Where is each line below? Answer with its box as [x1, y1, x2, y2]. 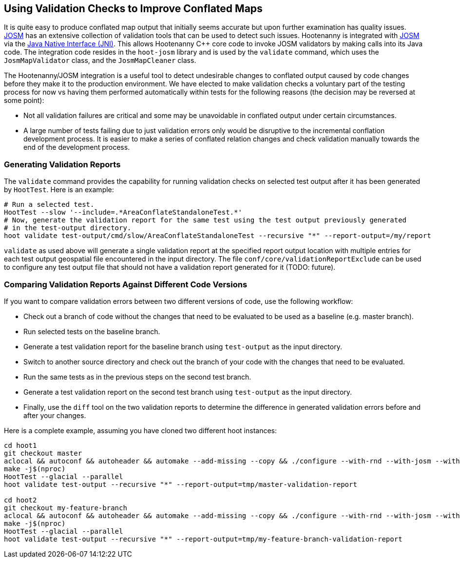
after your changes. [23, 411, 86, 420]
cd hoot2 [4, 496, 37, 504]
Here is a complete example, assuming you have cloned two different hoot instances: [4, 426, 277, 435]
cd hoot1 [4, 441, 37, 449]
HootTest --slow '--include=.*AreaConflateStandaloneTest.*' [4, 208, 242, 217]
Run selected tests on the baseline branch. [23, 327, 160, 336]
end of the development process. [23, 143, 130, 152]
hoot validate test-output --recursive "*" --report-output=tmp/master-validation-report [4, 480, 357, 488]
